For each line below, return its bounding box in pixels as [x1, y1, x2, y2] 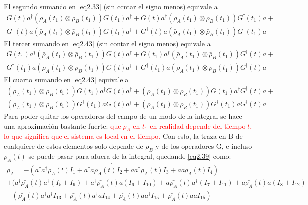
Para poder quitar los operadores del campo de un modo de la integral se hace [4, 110, 242, 121]
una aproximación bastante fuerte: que [4, 120, 121, 131]
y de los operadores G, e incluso [155, 140, 252, 151]
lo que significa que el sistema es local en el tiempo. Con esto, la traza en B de [4, 131, 243, 141]
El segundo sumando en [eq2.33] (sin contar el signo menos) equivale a [4, 1, 218, 11]
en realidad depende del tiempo [150, 120, 246, 131]
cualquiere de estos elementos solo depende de [4, 140, 143, 151]
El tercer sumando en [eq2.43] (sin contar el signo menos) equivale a [4, 38, 211, 48]
